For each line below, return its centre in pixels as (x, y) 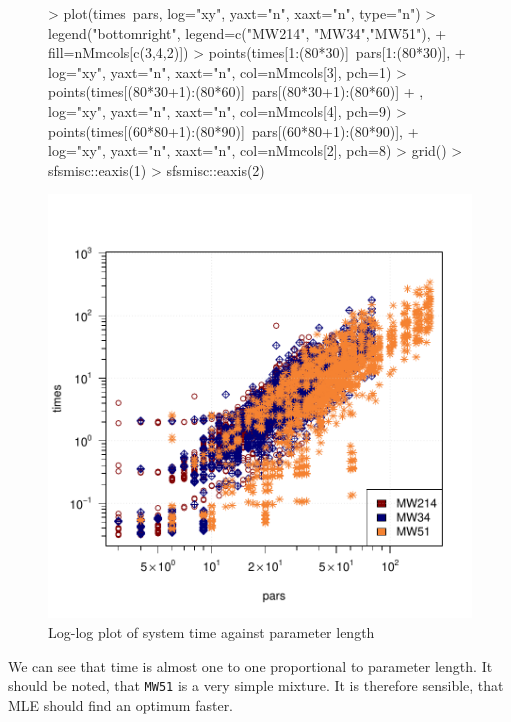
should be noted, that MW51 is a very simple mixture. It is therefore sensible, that (256, 685)
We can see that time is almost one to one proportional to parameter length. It (250, 665)
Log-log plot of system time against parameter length (211, 631)
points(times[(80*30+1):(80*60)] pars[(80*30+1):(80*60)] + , (236, 91)
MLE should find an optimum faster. (121, 704)
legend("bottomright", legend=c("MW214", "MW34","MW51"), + (247, 32)
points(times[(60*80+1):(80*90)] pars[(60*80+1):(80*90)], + (233, 130)
